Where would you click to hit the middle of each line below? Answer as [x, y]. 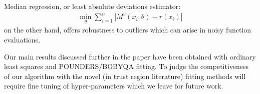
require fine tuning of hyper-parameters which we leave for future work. [114, 86]
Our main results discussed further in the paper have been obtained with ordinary [130, 56]
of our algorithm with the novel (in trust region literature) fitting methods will [125, 76]
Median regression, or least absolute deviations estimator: [92, 6]
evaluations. [22, 39]
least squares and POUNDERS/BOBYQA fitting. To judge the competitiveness [126, 66]
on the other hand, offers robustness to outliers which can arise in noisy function [128, 30]
